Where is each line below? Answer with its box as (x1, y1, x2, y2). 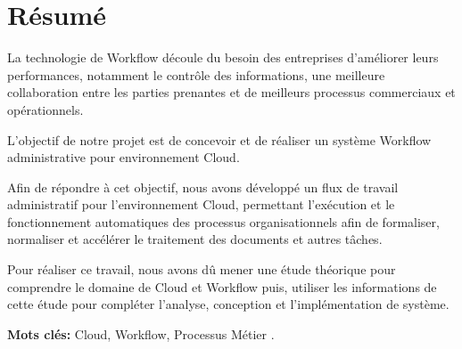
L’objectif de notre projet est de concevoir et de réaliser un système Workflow (7, 130, 432, 149)
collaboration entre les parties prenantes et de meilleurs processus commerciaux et (7, 83, 456, 101)
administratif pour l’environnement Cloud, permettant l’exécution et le (7, 195, 395, 214)
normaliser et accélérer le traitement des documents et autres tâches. (7, 230, 383, 248)
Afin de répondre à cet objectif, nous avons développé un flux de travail (7, 177, 399, 196)
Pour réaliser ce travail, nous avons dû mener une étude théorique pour (7, 260, 396, 279)
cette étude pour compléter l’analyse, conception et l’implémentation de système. (7, 295, 450, 313)
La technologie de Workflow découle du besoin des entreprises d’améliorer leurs (7, 48, 439, 67)
